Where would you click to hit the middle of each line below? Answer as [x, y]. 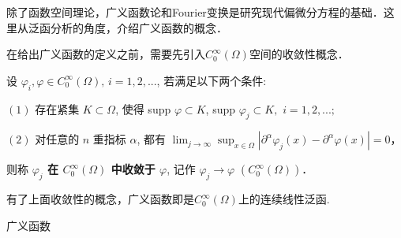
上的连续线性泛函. [284, 199]
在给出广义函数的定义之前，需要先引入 [106, 54]
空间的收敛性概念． [299, 54]
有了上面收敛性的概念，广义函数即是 [100, 199]
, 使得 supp [143, 108]
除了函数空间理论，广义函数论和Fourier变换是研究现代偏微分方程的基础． [195, 12]
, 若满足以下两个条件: [212, 80]
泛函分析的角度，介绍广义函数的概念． [127, 27]
